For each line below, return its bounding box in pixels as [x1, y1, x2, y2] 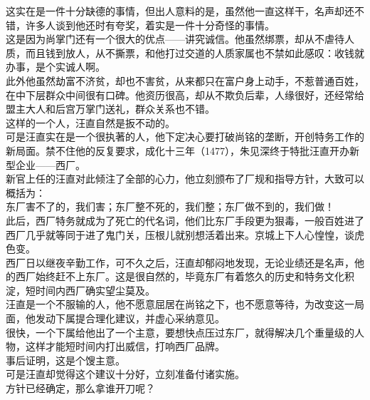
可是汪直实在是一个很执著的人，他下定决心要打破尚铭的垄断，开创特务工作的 [6, 129, 364, 144]
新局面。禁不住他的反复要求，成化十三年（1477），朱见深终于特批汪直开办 [6, 143, 349, 158]
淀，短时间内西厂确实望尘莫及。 [6, 282, 155, 297]
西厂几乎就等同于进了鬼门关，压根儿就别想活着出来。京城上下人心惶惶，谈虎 [6, 227, 364, 242]
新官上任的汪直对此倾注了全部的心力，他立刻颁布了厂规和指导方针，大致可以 [6, 171, 364, 186]
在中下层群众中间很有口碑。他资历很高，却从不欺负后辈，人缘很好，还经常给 [6, 87, 364, 102]
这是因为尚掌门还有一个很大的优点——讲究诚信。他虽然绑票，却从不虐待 [6, 31, 344, 46]
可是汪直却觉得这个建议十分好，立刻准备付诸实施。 [6, 366, 245, 381]
